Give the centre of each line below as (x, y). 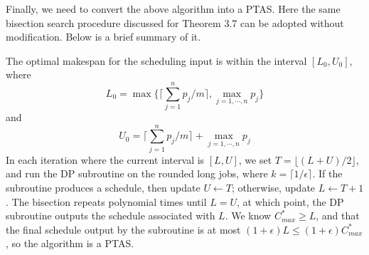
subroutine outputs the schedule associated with (111, 215)
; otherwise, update (273, 187)
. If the (327, 173)
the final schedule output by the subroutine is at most (123, 229)
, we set (255, 159)
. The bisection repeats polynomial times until (106, 201)
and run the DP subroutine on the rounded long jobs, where (137, 173)
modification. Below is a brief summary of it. (103, 37)
